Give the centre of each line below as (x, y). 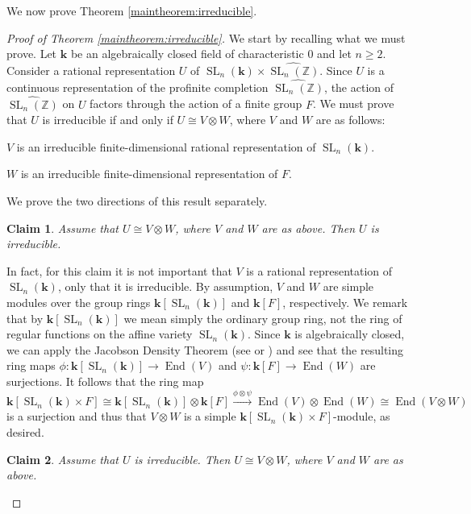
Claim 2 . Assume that (63, 459)
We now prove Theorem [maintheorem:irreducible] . (132, 10)
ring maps (31, 365)
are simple (348, 286)
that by (25, 318)
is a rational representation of (319, 270)
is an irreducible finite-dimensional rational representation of (166, 146)
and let (334, 54)
